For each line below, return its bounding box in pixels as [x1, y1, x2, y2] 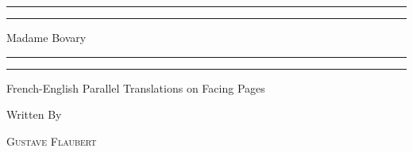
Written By [6, 106, 62, 123]
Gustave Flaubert [6, 132, 97, 149]
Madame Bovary [6, 29, 87, 45]
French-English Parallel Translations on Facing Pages [6, 79, 265, 96]
